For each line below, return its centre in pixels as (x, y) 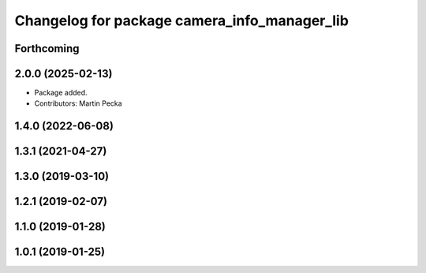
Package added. (61, 93)
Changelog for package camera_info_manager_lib (181, 21)
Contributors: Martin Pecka (78, 103)
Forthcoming (47, 49)
